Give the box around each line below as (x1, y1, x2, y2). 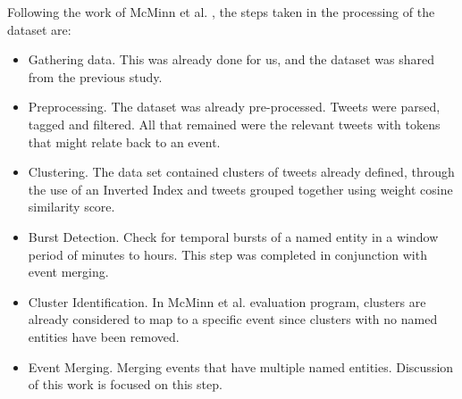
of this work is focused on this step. (28, 375, 223, 394)
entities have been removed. (28, 327, 180, 345)
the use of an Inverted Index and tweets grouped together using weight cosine (28, 179, 453, 198)
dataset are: (7, 20, 71, 38)
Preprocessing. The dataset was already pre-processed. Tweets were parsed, (28, 97, 441, 116)
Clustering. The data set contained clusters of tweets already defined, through (28, 162, 455, 181)
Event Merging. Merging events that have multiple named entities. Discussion (28, 357, 454, 376)
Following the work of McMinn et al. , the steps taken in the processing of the (7, 3, 435, 21)
